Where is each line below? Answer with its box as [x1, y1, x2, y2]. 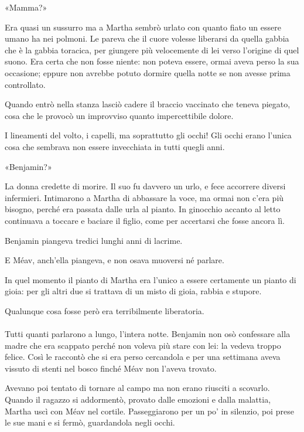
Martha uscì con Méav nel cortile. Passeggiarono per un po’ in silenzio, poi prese [5, 404, 294, 417]
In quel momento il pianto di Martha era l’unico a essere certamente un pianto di [5, 273, 296, 285]
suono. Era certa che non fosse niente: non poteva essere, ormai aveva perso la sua [5, 55, 299, 67]
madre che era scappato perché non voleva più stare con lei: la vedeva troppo [5, 339, 281, 351]
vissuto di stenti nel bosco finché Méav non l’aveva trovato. [5, 362, 217, 374]
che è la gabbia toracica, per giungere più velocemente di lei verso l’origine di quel [5, 43, 299, 56]
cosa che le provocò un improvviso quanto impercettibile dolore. [5, 109, 234, 121]
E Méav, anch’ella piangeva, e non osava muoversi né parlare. [5, 254, 224, 266]
